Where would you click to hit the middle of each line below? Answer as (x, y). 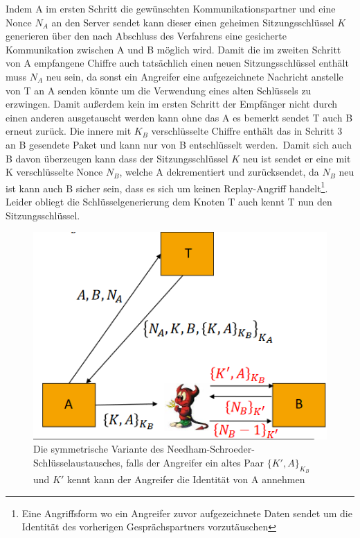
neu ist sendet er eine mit (297, 158)
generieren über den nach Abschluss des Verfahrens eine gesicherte (146, 36)
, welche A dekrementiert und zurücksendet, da (219, 172)
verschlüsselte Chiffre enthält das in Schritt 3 (247, 131)
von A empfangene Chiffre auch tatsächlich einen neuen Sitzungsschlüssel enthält (177, 63)
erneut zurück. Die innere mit (69, 131)
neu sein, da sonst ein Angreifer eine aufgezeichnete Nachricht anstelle (195, 76)
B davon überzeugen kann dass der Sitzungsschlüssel (117, 158)
